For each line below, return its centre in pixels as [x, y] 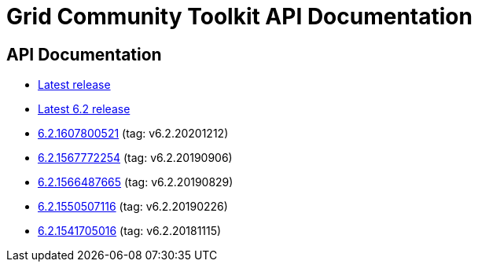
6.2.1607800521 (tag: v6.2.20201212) [133, 134]
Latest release [74, 85]
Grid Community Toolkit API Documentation [239, 17]
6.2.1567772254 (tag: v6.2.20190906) [135, 158]
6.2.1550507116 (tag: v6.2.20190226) [133, 207]
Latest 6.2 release [84, 109]
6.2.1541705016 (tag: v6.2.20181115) [130, 231]
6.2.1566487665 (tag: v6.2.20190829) [136, 182]
